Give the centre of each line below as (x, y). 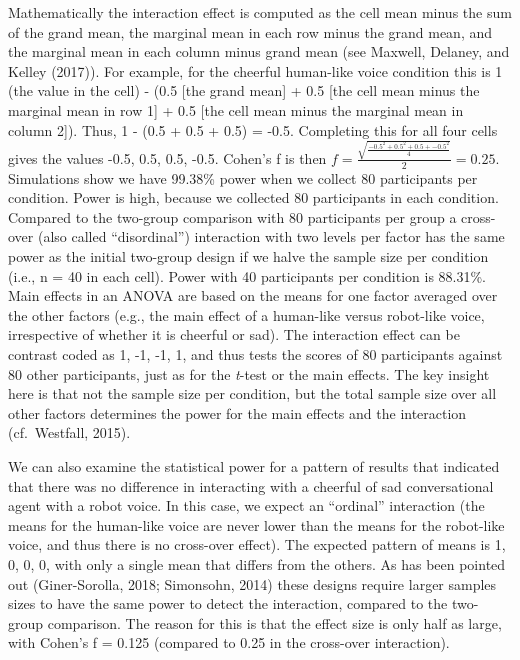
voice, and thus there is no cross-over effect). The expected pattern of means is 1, (257, 544)
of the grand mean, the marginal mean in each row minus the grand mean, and (250, 31)
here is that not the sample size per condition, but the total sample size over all (252, 393)
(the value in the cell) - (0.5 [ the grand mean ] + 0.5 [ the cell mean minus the (244, 90)
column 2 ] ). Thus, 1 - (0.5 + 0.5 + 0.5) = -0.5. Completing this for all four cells (253, 129)
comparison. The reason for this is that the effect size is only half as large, (274, 622)
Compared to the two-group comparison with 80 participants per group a (232, 216)
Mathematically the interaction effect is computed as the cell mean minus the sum (260, 12)
